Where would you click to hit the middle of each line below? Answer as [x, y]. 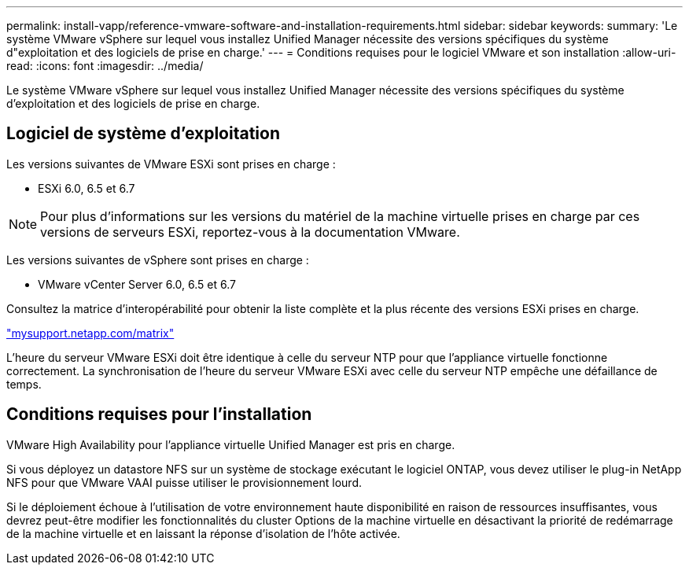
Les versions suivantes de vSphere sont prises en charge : [158, 260]
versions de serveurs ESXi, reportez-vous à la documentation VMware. [250, 232]
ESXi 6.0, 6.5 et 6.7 [87, 188]
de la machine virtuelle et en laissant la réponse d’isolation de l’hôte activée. [203, 533]
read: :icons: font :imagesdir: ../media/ [105, 66]
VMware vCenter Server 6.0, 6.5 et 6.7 [137, 284]
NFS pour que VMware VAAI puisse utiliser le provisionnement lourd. [184, 482]
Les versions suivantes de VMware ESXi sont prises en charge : [171, 164]
